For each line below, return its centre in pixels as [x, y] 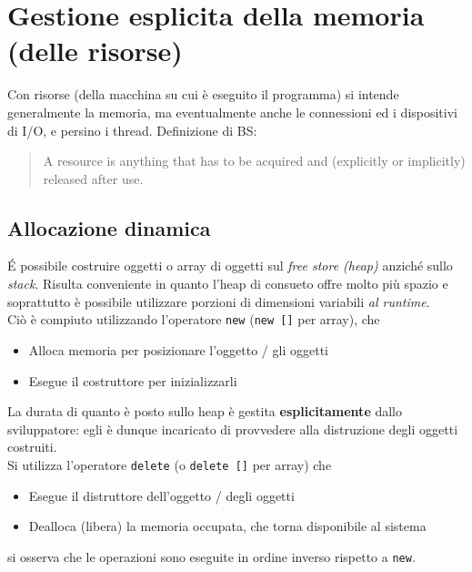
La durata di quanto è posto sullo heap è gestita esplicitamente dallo [205, 411]
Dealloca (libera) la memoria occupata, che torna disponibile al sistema [227, 526]
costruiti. [32, 447]
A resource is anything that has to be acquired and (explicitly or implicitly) [254, 161]
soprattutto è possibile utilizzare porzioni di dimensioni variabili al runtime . [219, 301]
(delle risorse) [95, 51]
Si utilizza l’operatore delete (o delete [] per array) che [170, 464]
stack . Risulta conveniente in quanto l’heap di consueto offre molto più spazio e [228, 284]
